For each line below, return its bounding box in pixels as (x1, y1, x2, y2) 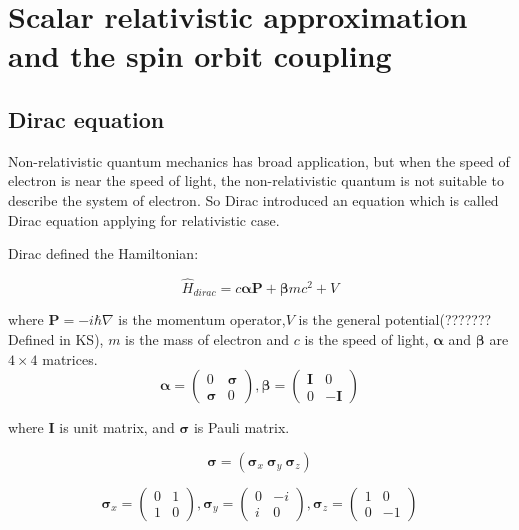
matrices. (42, 348, 98, 369)
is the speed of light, (304, 329, 429, 349)
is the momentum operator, (118, 309, 286, 330)
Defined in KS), (8, 329, 104, 349)
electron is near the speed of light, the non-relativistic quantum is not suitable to (8, 170, 504, 191)
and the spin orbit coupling (8, 35, 392, 76)
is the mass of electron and (125, 329, 290, 349)
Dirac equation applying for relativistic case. (8, 209, 280, 230)
